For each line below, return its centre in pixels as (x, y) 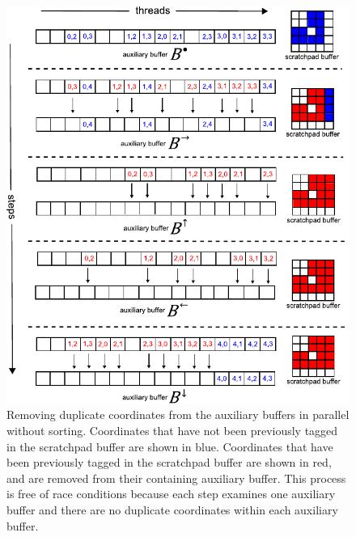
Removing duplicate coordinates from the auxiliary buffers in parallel (178, 414)
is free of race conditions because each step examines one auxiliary (171, 494)
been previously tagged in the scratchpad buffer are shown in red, (169, 462)
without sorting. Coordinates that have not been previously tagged (172, 430)
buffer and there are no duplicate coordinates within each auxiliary (172, 509)
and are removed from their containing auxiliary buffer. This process (176, 478)
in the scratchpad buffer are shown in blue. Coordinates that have (170, 446)
